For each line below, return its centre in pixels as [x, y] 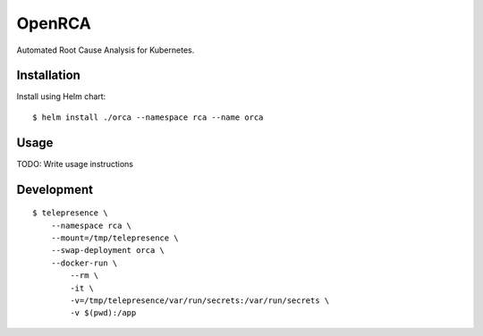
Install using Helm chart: [61, 97]
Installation [48, 76]
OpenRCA [54, 23]
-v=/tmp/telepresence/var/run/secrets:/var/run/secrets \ [200, 300]
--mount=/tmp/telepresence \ [114, 238]
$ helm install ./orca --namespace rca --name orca [148, 117]
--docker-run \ [84, 263]
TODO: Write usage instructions [75, 164]
